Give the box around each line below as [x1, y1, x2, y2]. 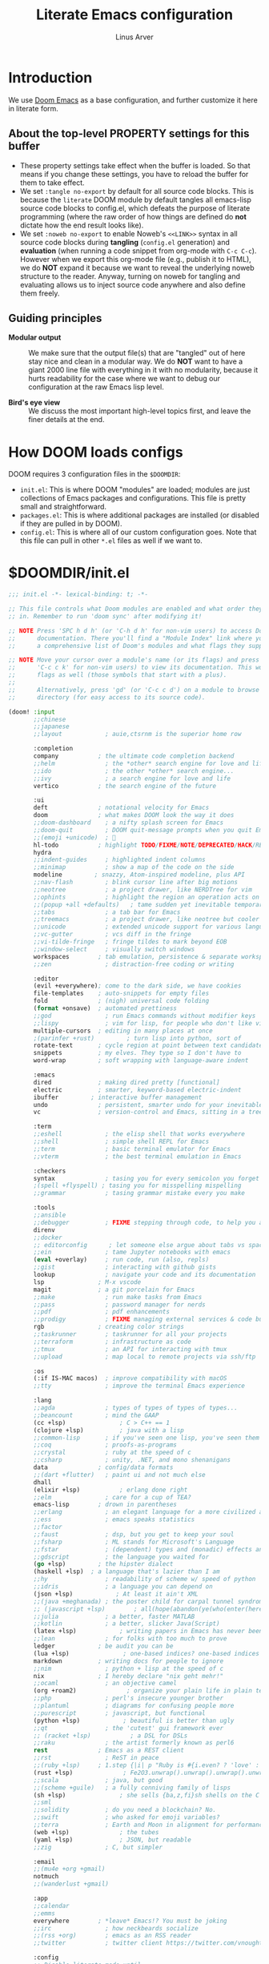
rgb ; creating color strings [33, 1323, 184, 1331]
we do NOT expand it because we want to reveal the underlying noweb [19, 263, 255, 272]
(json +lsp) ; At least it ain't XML [33, 1590, 199, 1598]
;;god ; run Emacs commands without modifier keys [33, 1012, 256, 1020]
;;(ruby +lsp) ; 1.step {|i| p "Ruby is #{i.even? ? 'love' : [33, 1761, 260, 1769]
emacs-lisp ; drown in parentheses [33, 1500, 178, 1509]
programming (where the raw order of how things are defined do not [19, 211, 247, 221]
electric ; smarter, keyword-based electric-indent [33, 1085, 242, 1094]
